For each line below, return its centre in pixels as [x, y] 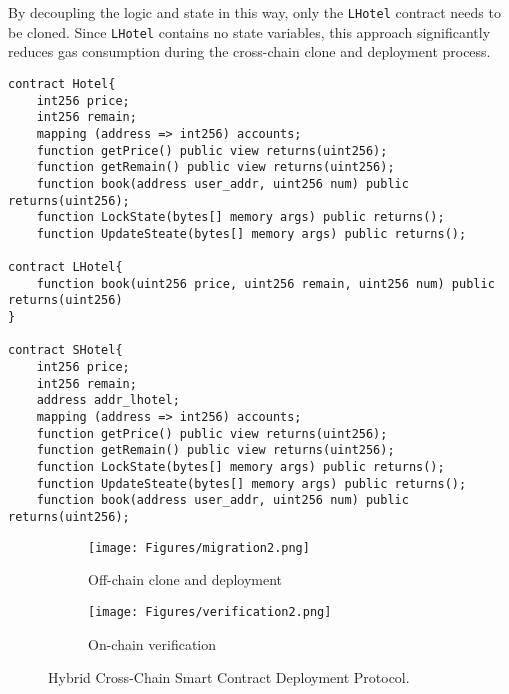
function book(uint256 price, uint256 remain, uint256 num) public [265, 283]
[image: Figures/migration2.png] [199, 547]
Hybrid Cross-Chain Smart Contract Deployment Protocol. [229, 677]
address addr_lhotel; [108, 400]
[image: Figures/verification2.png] [210, 611]
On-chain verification [152, 643]
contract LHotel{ [65, 267]
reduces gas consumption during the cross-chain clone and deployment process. [249, 51]
